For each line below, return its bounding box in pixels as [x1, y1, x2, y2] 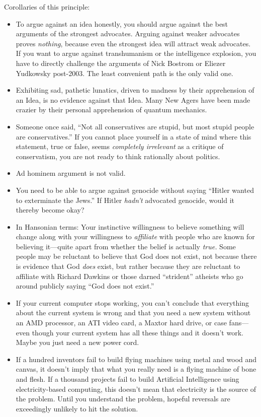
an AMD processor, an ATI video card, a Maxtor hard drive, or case [16, 317, 227, 328]
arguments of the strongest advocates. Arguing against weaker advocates [16, 28, 240, 39]
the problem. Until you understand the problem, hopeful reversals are [16, 393, 230, 404]
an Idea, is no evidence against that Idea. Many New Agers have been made [16, 94, 250, 105]
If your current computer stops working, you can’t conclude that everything [16, 297, 249, 308]
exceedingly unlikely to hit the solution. [16, 403, 138, 413]
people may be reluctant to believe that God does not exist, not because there [16, 251, 257, 261]
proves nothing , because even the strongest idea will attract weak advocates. [16, 38, 251, 48]
